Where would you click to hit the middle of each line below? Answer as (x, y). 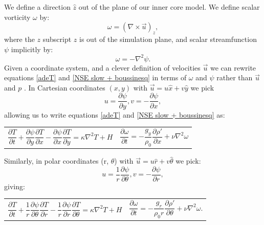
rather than (235, 77)
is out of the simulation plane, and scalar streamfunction (168, 39)
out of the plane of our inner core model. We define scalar (169, 7)
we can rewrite (233, 67)
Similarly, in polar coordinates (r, (57, 161)
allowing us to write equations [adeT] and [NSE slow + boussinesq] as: (115, 114)
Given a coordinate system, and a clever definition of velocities (102, 67)
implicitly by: (32, 49)
